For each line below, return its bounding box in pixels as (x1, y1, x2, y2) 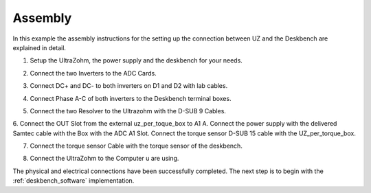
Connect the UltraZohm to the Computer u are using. (30, 155, 179, 163)
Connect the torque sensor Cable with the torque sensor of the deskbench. (30, 141, 243, 150)
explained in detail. (12, 43, 67, 52)
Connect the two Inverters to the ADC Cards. (30, 69, 157, 77)
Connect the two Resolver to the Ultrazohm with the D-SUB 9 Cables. (30, 106, 227, 115)
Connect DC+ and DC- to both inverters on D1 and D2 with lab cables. (30, 82, 228, 90)
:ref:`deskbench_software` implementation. (12, 177, 135, 185)
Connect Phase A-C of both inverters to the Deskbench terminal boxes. (30, 94, 232, 102)
